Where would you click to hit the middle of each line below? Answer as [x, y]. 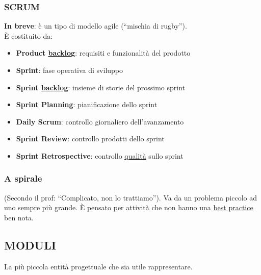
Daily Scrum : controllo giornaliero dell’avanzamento [100, 121]
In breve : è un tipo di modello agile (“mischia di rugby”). [96, 26]
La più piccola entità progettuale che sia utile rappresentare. [98, 266]
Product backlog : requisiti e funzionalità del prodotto [103, 53]
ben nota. [19, 217]
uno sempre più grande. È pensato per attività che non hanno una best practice [129, 207]
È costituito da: [29, 35]
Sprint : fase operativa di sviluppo [70, 70]
